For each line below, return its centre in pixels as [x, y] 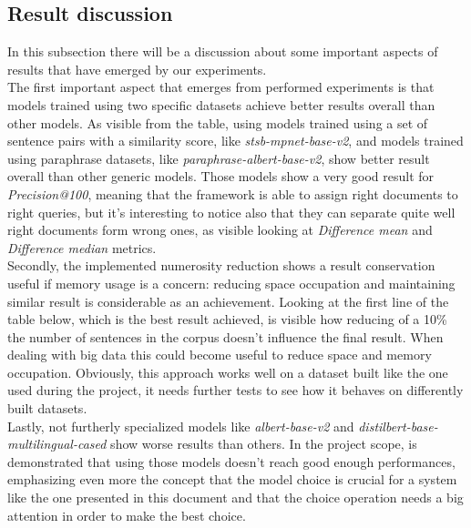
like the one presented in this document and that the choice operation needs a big [235, 498]
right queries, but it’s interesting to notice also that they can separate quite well [231, 212]
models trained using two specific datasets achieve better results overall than [221, 104]
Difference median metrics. [82, 247]
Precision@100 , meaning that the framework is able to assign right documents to [233, 193]
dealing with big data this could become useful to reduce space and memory [220, 355]
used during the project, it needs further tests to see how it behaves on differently [235, 390]
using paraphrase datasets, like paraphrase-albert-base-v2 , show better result [219, 158]
